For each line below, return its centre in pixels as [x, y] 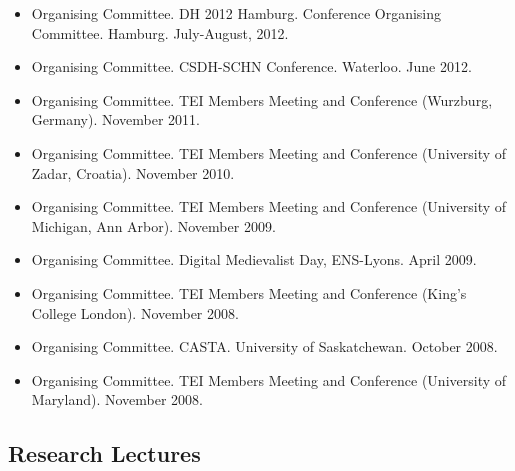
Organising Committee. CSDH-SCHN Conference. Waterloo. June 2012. [251, 66]
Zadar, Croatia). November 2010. [133, 172]
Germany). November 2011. [115, 119]
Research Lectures [104, 453]
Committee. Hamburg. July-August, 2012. [160, 32]
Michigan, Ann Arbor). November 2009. [153, 225]
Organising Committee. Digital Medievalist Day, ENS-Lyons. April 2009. [254, 259]
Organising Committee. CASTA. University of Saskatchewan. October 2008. [264, 346]
